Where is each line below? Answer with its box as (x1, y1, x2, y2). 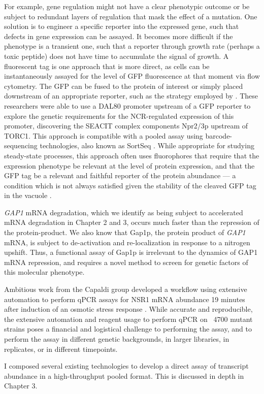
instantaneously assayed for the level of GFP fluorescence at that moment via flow (4, 71, 260, 81)
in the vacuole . (4, 190, 52, 201)
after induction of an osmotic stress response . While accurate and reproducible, (4, 304, 253, 314)
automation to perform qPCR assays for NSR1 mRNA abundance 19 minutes (4, 293, 245, 304)
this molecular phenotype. (4, 267, 85, 277)
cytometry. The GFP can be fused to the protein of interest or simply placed (4, 80, 243, 91)
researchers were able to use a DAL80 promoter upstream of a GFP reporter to (4, 100, 251, 111)
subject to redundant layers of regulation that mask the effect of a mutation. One (4, 11, 257, 21)
